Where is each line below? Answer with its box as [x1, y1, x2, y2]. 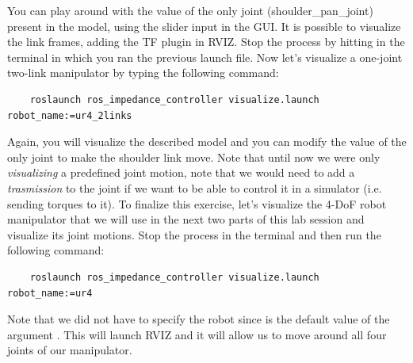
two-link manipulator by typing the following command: [7, 64, 279, 81]
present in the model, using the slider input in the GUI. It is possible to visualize [7, 17, 401, 34]
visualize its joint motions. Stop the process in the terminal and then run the [7, 226, 381, 243]
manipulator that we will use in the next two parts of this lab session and [7, 211, 365, 227]
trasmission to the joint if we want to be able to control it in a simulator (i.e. [7, 179, 382, 196]
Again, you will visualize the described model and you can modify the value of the [7, 133, 407, 150]
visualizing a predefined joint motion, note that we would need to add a [7, 164, 355, 181]
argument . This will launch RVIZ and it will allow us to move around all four [7, 326, 387, 342]
